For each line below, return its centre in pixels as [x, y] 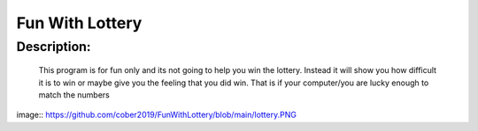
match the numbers [74, 95]
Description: [54, 47]
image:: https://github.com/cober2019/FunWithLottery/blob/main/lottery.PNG [156, 115]
